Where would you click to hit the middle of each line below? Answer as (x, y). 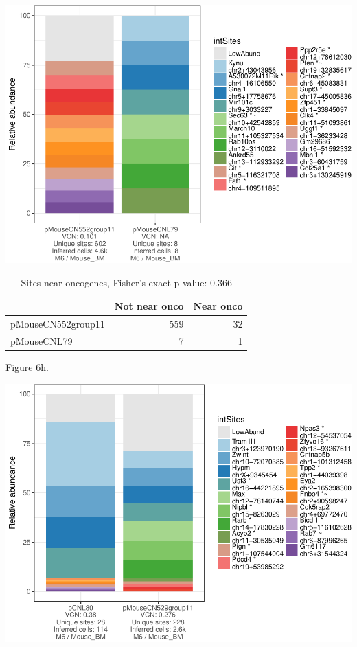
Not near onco (149, 306)
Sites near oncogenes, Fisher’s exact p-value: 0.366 (126, 282)
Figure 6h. (27, 367)
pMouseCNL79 (42, 340)
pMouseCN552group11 (58, 324)
